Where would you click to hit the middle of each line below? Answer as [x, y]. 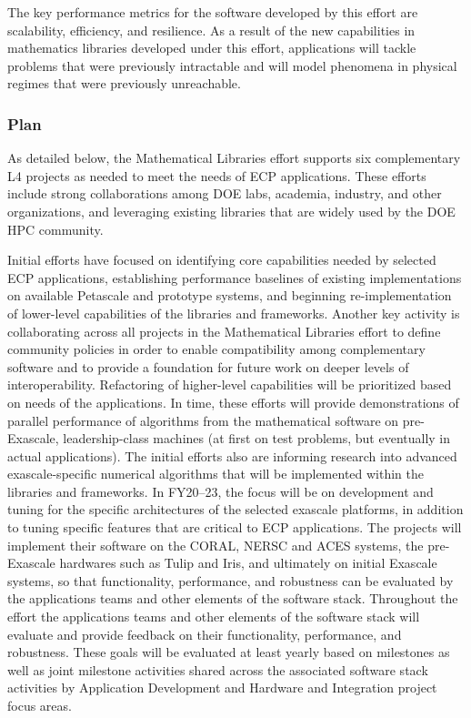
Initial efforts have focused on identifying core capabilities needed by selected [222, 260]
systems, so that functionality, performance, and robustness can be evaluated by [230, 580]
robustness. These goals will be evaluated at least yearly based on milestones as [229, 652]
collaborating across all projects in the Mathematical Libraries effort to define [224, 331]
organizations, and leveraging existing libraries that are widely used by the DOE [231, 211]
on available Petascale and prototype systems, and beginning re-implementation [230, 295]
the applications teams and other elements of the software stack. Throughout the [233, 598]
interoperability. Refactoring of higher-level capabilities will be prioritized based [230, 384]
